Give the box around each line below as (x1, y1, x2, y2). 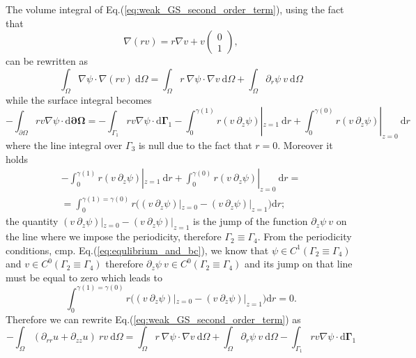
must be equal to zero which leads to (6, 270, 162, 284)
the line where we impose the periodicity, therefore (6, 229, 222, 244)
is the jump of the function (193, 214, 308, 228)
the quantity (6, 214, 59, 228)
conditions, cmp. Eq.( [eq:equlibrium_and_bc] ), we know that (6, 242, 269, 257)
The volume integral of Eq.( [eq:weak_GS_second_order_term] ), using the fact (6, 2, 344, 16)
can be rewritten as (6, 54, 88, 68)
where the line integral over (6, 137, 123, 152)
